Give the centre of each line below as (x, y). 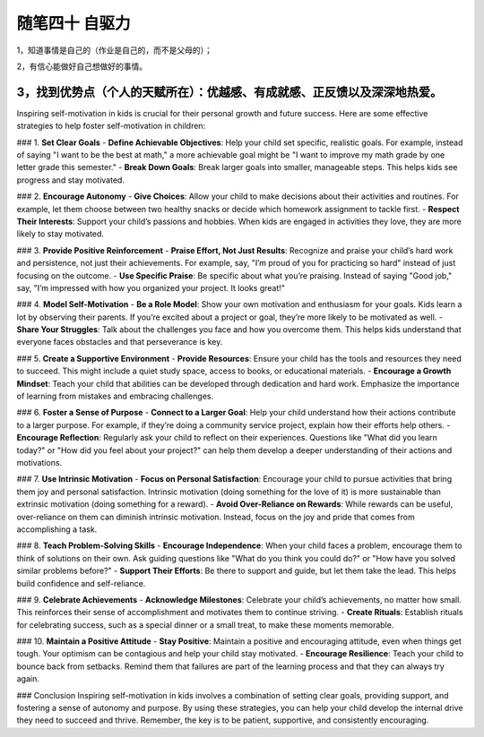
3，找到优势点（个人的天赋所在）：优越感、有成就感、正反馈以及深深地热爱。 (229, 92)
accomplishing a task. (57, 529)
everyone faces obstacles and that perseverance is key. (120, 342)
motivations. (39, 463)
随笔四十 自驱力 (73, 23)
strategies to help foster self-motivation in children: (111, 126)
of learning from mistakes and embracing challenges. (115, 396)
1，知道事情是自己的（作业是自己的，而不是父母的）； (114, 50)
